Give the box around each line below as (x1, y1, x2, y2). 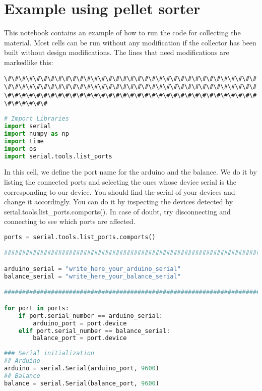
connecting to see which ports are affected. (4, 216, 136, 227)
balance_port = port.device (33, 334, 127, 342)
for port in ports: (4, 304, 69, 312)
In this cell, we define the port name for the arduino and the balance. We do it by (4, 166, 257, 177)
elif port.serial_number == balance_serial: (18, 327, 170, 334)
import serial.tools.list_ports (4, 152, 112, 160)
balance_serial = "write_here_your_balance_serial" (4, 272, 181, 280)
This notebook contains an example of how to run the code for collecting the (4, 27, 241, 38)
